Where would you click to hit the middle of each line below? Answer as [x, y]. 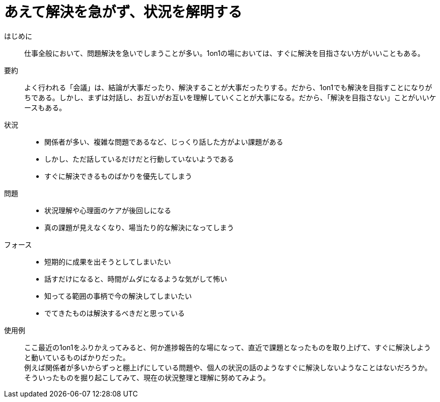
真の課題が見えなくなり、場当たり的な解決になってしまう [139, 227]
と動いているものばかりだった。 [77, 357]
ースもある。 [45, 107]
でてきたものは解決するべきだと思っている [115, 313]
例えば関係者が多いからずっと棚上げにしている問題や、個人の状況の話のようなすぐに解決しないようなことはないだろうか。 [228, 367]
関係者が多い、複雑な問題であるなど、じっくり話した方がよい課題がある [164, 142]
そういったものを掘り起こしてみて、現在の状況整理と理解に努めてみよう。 [147, 377]
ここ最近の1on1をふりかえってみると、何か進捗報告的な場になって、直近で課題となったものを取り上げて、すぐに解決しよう [228, 347]
